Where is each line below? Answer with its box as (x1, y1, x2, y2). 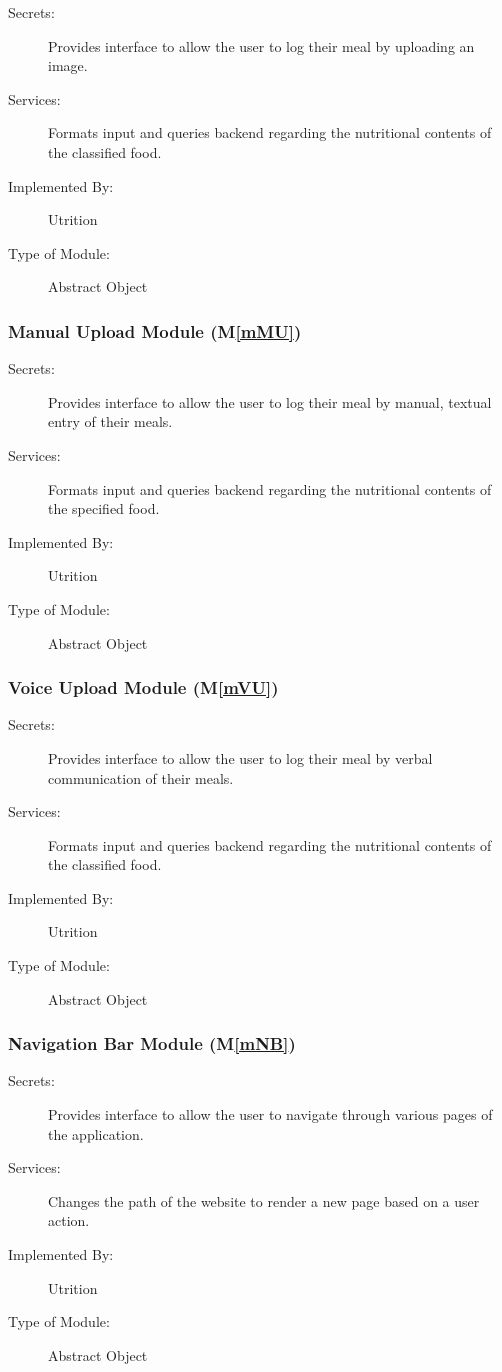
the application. (48, 1123, 144, 1144)
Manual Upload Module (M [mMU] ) (8, 318, 302, 343)
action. (48, 1210, 90, 1231)
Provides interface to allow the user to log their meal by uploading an (48, 35, 475, 56)
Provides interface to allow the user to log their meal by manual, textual (48, 391, 492, 412)
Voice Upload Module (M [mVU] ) (8, 675, 279, 700)
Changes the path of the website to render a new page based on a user (48, 1190, 480, 1211)
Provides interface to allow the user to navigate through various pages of (48, 1104, 493, 1125)
